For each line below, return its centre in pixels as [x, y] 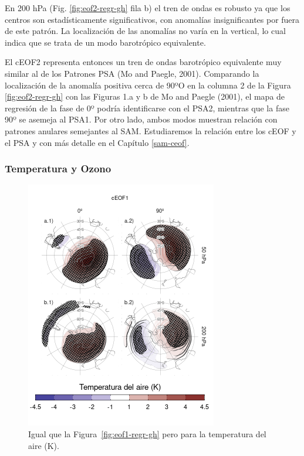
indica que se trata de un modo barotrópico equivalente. [105, 42]
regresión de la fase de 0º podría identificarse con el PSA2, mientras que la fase [147, 108]
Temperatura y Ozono [58, 169]
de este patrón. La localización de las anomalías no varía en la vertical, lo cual [145, 31]
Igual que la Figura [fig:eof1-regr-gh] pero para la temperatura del [147, 433]
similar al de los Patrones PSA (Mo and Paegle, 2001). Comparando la [132, 73]
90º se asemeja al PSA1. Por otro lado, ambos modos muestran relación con [141, 119]
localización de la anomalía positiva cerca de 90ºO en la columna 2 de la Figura [148, 85]
